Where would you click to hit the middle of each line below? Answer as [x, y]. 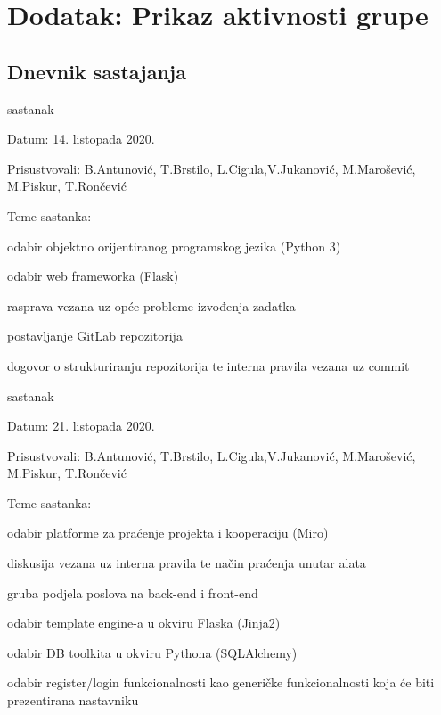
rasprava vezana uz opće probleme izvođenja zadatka [151, 305]
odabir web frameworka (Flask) [93, 276]
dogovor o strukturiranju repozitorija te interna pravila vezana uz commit [208, 365]
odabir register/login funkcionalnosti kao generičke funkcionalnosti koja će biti [221, 682]
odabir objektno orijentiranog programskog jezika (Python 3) [174, 246]
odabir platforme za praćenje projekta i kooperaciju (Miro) [168, 533]
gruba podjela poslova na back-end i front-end [133, 592]
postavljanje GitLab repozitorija [95, 336]
